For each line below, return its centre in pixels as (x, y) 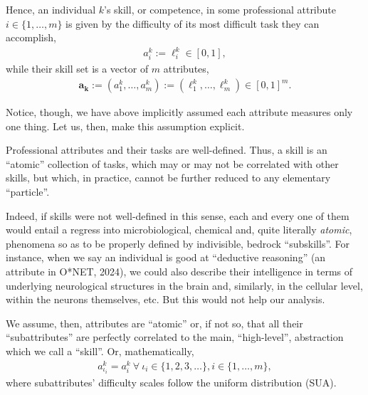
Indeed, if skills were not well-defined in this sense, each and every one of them (178, 215)
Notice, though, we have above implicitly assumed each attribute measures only (179, 112)
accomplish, (31, 37)
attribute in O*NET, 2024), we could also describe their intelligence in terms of (179, 272)
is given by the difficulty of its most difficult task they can (193, 23)
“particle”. (28, 192)
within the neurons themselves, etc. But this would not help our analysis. (165, 299)
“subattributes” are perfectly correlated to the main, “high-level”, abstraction (175, 337)
